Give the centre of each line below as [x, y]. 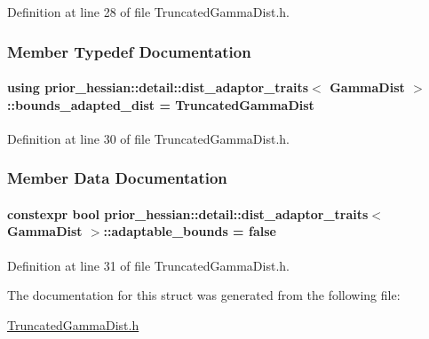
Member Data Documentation [117, 178]
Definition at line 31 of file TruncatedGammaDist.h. [148, 265]
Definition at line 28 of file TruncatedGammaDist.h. [148, 12]
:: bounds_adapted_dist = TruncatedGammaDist [161, 104]
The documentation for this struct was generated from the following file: [204, 295]
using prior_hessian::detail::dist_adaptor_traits [158, 87]
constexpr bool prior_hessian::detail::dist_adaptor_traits [188, 213]
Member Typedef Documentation [129, 51]
